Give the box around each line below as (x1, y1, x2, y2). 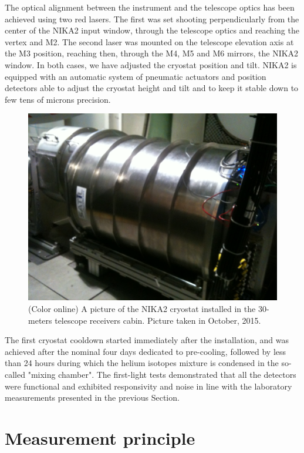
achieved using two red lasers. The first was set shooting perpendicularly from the (5, 12, 299, 25)
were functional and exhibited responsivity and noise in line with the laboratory (5, 380, 292, 392)
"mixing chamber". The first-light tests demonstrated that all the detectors (28, 368, 296, 380)
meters (28, 314, 52, 326)
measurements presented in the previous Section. (5, 391, 180, 404)
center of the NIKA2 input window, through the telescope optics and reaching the (5, 24, 299, 36)
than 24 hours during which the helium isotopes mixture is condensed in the (5, 357, 279, 369)
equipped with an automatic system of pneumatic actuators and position (5, 70, 266, 82)
